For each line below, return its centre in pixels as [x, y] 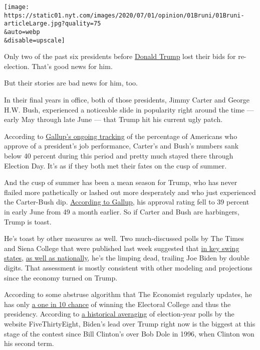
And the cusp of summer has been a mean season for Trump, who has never [121, 182]
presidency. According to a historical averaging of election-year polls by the [119, 314]
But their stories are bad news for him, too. [71, 83]
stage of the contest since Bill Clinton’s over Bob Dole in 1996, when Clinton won [129, 333]
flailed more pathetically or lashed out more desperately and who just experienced [130, 192]
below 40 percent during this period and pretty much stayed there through [119, 156]
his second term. [29, 343]
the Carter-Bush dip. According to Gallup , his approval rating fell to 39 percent [127, 202]
